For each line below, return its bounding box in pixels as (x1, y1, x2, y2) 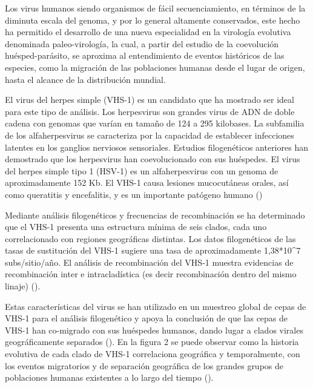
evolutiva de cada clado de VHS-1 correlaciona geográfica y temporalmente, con (5, 347, 300, 360)
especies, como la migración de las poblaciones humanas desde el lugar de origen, (5, 61, 305, 73)
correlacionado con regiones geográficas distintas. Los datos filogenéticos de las (5, 232, 296, 245)
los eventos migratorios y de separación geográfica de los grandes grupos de (5, 359, 284, 372)
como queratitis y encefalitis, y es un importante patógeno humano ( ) (5, 188, 263, 200)
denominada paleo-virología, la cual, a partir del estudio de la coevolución (5, 37, 279, 50)
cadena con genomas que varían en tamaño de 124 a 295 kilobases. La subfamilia (5, 117, 305, 130)
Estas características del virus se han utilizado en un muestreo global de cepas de (5, 300, 306, 312)
